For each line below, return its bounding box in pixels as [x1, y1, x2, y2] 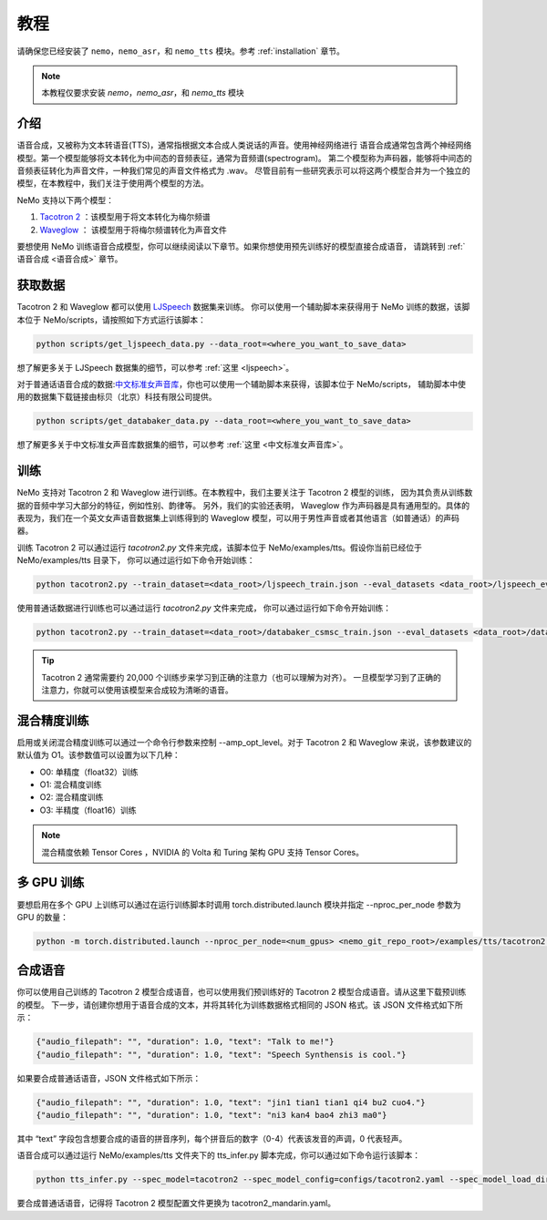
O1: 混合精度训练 [39, 779, 102, 790]
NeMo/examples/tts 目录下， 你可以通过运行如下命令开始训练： [16, 555, 255, 566]
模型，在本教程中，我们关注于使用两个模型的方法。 [16, 178, 209, 189]
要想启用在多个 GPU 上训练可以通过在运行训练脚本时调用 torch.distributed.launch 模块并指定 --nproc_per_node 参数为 [16, 898, 461, 910]
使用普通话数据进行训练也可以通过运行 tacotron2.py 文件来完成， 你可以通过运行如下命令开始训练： [16, 602, 392, 614]
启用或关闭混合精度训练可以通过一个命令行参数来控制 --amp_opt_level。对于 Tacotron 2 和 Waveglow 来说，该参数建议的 [16, 736, 472, 747]
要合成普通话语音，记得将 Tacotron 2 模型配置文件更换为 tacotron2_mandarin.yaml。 [16, 1198, 336, 1209]
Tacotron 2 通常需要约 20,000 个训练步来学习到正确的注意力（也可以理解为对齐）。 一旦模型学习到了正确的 [41, 672, 441, 682]
